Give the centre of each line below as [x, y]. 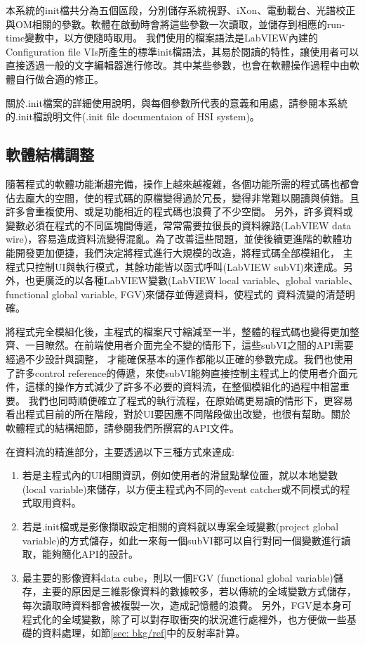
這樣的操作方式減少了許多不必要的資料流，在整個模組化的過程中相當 [182, 387]
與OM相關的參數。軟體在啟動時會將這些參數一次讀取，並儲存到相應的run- [175, 24]
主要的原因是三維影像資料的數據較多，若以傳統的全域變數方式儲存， [199, 591]
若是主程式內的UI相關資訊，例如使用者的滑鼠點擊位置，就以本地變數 [180, 475]
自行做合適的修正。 [59, 78]
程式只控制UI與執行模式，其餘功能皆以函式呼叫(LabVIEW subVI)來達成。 [174, 266]
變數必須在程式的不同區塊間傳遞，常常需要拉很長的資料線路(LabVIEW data [179, 225]
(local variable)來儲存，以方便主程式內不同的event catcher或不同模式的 [181, 488]
